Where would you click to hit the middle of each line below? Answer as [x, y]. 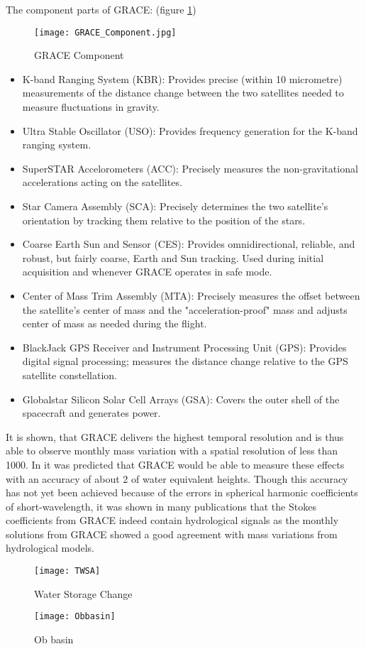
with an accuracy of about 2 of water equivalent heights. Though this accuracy [177, 478]
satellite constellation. [70, 375]
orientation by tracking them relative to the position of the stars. [164, 220]
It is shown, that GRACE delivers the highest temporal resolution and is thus [175, 436]
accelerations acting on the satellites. [102, 182]
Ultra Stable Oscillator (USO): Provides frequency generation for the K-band [190, 130]
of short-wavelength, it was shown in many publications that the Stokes [161, 506]
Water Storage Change [83, 593]
